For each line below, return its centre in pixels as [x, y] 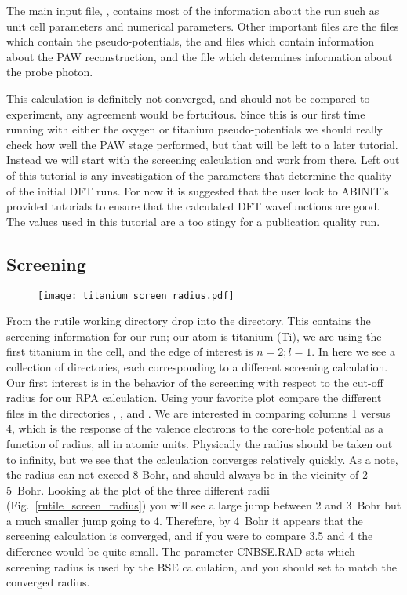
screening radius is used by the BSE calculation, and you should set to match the [202, 566]
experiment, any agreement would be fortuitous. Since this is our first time [186, 113]
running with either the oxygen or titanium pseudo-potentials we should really [194, 129]
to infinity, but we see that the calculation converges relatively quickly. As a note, [202, 459]
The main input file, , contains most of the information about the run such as [193, 10]
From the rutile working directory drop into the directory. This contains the [189, 321]
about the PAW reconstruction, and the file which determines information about [200, 56]
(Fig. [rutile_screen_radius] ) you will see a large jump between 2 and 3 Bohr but [204, 505]
